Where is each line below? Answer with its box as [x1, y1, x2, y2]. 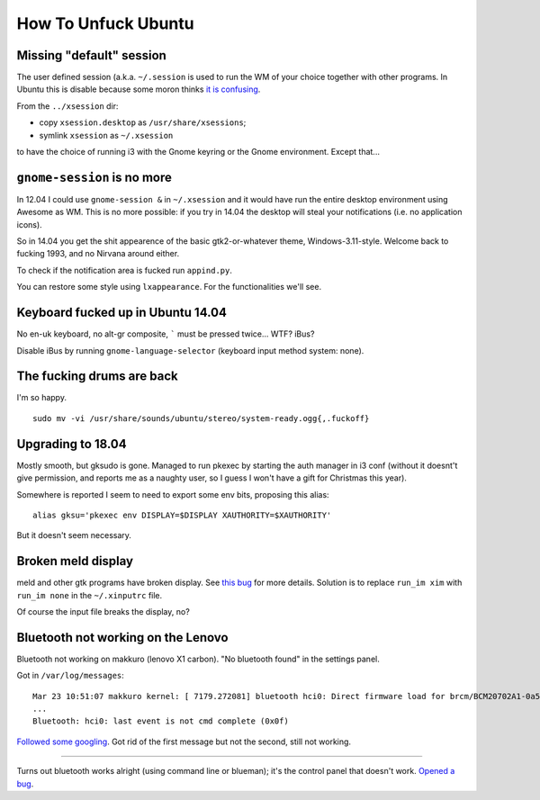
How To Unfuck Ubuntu [16, 13, 194, 33]
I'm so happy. [16, 392, 67, 403]
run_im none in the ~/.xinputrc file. [16, 589, 163, 600]
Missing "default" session [16, 48, 166, 63]
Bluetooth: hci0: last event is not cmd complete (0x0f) [32, 716, 290, 726]
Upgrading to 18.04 [16, 436, 127, 452]
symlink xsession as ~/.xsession [39, 130, 174, 140]
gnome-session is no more [16, 169, 173, 184]
